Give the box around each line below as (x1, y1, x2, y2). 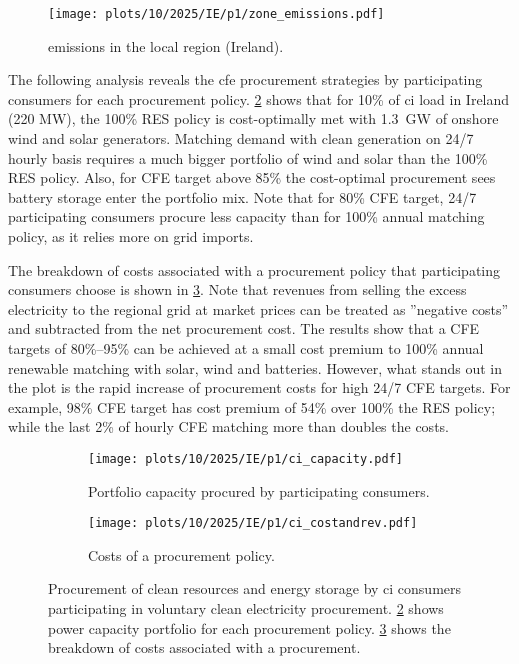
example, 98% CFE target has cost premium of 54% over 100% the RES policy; (8, 396, 496, 417)
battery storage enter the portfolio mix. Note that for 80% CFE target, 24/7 (8, 186, 477, 207)
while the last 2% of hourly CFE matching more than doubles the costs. (8, 416, 449, 437)
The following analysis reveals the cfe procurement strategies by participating (8, 69, 483, 90)
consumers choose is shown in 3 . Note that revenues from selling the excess (8, 279, 467, 300)
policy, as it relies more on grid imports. (8, 226, 254, 246)
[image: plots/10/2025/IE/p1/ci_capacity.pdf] (88, 451, 403, 466)
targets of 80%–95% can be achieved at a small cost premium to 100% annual (8, 337, 484, 358)
